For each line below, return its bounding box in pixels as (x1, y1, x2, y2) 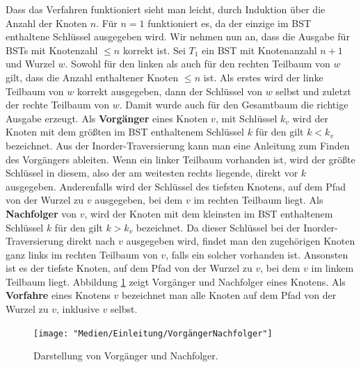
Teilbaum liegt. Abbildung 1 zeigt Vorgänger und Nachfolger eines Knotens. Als (6, 274, 346, 288)
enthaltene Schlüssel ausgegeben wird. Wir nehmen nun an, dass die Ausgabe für (6, 29, 350, 44)
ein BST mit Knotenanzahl (202, 42, 317, 57)
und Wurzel (6, 56, 55, 71)
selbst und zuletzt (275, 83, 351, 98)
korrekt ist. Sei (122, 42, 186, 57)
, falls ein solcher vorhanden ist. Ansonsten (166, 247, 348, 261)
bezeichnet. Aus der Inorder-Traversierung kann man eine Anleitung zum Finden (6, 138, 350, 152)
